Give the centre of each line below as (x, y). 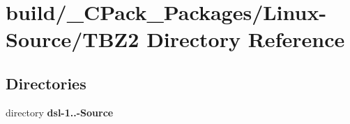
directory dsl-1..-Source (60, 112)
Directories (46, 83)
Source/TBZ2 (73, 39)
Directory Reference (246, 39)
